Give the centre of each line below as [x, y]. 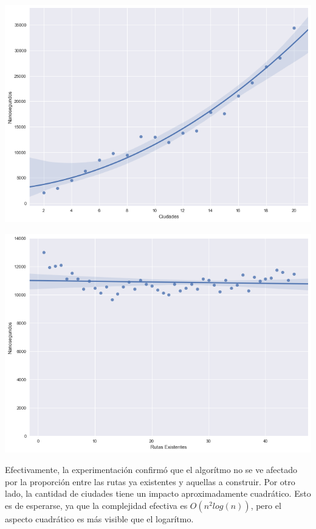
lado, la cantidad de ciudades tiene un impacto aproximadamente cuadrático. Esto [158, 493]
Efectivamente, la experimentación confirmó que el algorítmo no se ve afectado [151, 469]
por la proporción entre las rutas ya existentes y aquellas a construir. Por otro [150, 481]
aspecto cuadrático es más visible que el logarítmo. [99, 518]
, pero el [266, 505]
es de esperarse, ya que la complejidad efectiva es [96, 505]
